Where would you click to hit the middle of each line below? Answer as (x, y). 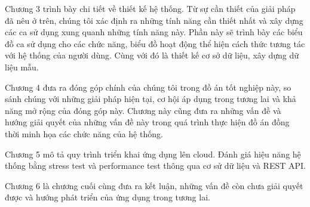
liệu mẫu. (22, 67)
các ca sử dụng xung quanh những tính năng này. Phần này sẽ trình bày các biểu (154, 32)
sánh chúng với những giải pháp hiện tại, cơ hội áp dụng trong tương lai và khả (151, 99)
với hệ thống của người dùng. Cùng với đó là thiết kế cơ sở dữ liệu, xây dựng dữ (152, 55)
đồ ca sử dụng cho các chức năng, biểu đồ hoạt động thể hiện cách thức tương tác (155, 43)
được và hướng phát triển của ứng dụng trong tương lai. (108, 197)
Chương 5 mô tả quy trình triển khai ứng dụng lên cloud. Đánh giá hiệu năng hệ (153, 154)
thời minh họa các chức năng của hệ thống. (84, 133)
